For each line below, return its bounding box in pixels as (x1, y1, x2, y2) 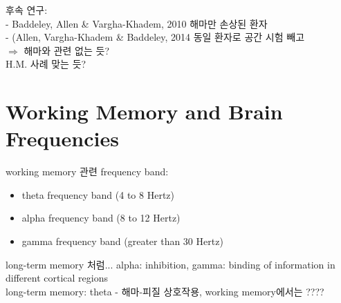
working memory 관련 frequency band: (6, 164, 169, 179)
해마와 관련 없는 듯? (24, 43, 110, 57)
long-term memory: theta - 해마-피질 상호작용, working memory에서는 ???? (6, 284, 324, 298)
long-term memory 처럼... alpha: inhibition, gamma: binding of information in (6, 257, 335, 271)
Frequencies (6, 124, 119, 153)
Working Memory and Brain (6, 97, 283, 126)
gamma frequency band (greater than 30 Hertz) (21, 234, 223, 248)
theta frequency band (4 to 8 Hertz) (21, 187, 174, 202)
